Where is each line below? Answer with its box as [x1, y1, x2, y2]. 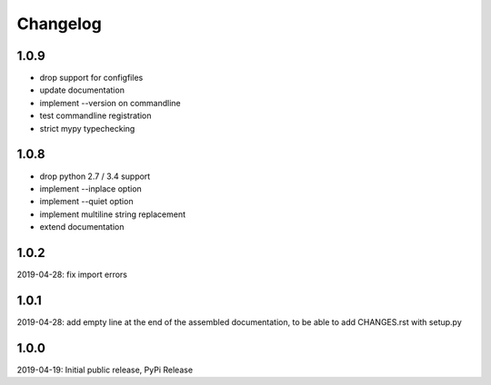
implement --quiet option [39, 196, 134, 207]
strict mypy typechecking [39, 123, 135, 133]
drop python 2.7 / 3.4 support [39, 171, 151, 182]
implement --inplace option [39, 183, 143, 194]
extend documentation [39, 222, 125, 232]
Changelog [16, 14, 102, 34]
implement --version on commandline [39, 97, 181, 108]
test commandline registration [39, 110, 152, 122]
